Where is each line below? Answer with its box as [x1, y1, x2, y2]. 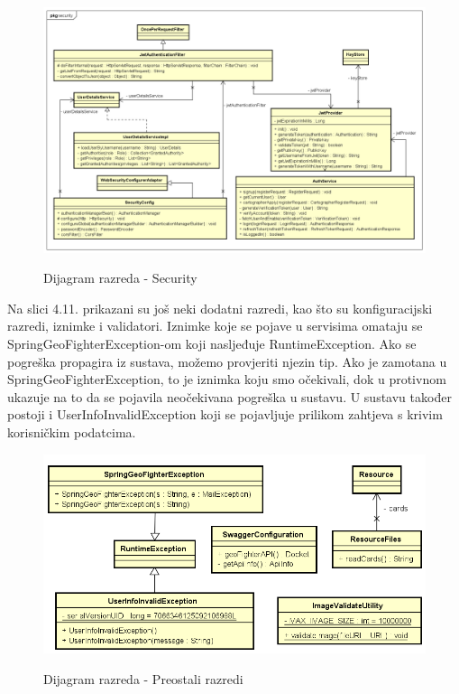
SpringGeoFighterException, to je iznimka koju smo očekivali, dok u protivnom [7, 370, 446, 389]
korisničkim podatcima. [7, 422, 136, 441]
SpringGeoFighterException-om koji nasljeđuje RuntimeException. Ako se [7, 334, 417, 352]
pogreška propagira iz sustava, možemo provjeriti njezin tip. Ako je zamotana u [7, 352, 447, 370]
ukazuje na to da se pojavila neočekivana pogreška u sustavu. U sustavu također [7, 387, 452, 406]
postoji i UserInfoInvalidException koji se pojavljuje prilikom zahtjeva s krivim [7, 405, 443, 424]
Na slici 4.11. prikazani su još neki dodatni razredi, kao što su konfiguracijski [7, 298, 433, 317]
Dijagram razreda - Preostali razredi [43, 669, 243, 688]
